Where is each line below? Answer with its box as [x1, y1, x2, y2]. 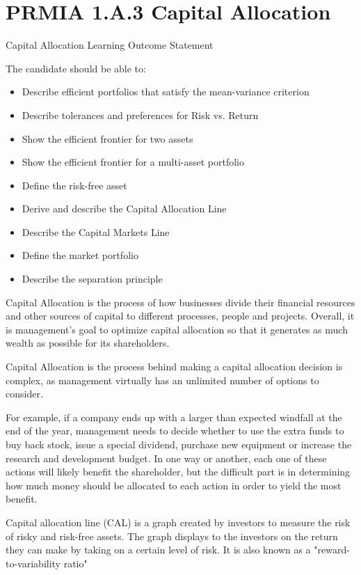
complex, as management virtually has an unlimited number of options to [6, 372, 319, 387]
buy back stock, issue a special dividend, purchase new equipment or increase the [6, 437, 352, 451]
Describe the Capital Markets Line [22, 224, 170, 239]
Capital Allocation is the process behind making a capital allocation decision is [6, 359, 343, 374]
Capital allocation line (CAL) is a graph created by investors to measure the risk [6, 514, 351, 529]
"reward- [314, 542, 350, 557]
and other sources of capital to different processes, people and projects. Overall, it [6, 308, 355, 323]
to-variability [6, 556, 61, 570]
